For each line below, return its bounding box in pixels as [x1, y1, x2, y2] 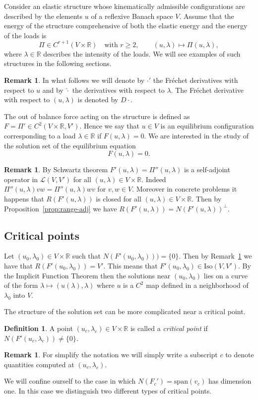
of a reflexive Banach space [91, 10, 173, 21]
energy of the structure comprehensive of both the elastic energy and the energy [4, 20, 248, 31]
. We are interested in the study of [144, 131, 249, 141]
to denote [225, 349, 254, 360]
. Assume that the [179, 10, 234, 21]
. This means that [103, 260, 158, 270]
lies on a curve [203, 270, 248, 280]
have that [4, 260, 33, 270]
